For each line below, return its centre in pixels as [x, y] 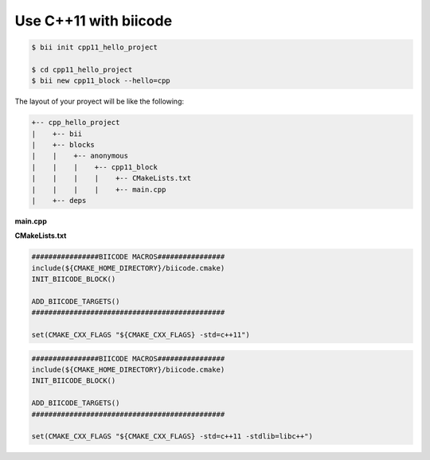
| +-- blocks [63, 145]
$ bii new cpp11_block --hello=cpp [101, 81]
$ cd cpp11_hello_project [82, 69]
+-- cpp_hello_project [76, 123]
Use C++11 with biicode [94, 21]
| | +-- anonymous [80, 156]
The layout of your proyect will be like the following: [100, 101]
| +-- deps [59, 201]
